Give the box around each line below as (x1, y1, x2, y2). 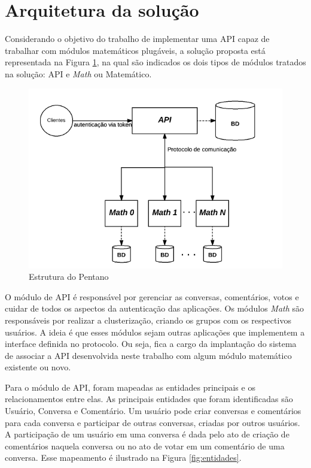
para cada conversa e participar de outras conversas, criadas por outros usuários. (5, 416, 300, 428)
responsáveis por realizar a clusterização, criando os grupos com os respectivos (5, 313, 291, 326)
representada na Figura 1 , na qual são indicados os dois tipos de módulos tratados (5, 56, 306, 68)
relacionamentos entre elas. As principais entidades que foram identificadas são (5, 392, 293, 405)
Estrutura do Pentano (29, 270, 109, 283)
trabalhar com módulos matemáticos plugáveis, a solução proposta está (5, 44, 266, 56)
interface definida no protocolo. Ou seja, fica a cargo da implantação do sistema (5, 337, 297, 350)
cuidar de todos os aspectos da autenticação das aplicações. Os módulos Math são (5, 302, 304, 315)
